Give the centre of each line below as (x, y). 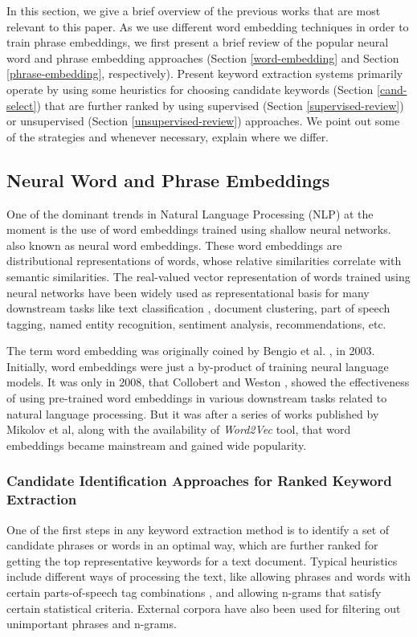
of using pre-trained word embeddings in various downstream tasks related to (197, 398)
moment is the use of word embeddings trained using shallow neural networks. (199, 229)
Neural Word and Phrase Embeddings (168, 180)
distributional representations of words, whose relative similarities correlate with (204, 261)
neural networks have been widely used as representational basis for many (188, 292)
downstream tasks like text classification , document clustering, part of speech (198, 308)
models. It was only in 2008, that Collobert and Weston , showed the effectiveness (208, 382)
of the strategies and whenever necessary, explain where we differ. (168, 136)
